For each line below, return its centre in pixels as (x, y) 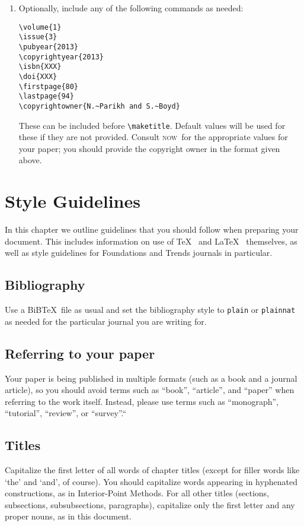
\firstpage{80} (49, 86)
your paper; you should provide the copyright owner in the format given (149, 148)
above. (30, 160)
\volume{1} (40, 27)
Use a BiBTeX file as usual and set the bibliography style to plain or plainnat (150, 310)
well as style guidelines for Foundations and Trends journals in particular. (139, 253)
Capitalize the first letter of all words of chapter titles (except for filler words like (152, 470)
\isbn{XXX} (40, 67)
